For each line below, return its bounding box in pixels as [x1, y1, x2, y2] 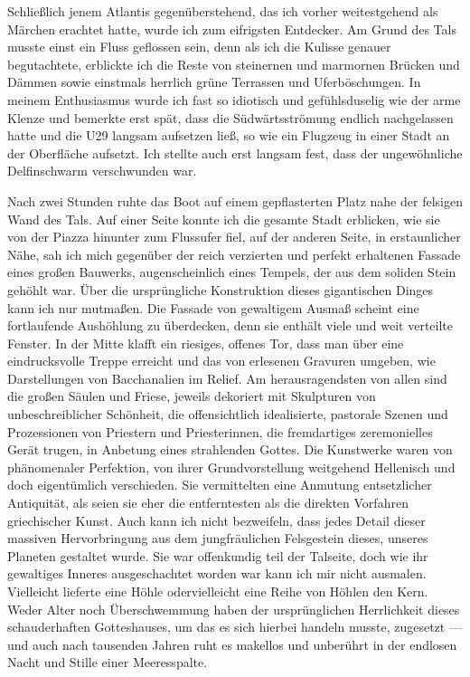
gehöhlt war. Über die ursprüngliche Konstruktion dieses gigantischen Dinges [7, 280, 434, 299]
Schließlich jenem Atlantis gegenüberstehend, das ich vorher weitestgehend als [7, 2, 438, 20]
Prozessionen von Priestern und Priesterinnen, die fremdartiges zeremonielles [7, 422, 433, 441]
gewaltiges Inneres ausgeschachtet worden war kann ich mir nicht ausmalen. [7, 564, 427, 583]
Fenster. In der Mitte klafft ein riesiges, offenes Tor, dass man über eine [7, 333, 404, 352]
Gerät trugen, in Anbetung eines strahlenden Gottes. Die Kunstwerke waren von [7, 440, 453, 459]
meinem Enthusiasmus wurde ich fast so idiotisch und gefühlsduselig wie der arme [7, 90, 461, 109]
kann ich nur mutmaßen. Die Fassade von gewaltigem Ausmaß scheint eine [7, 298, 419, 317]
